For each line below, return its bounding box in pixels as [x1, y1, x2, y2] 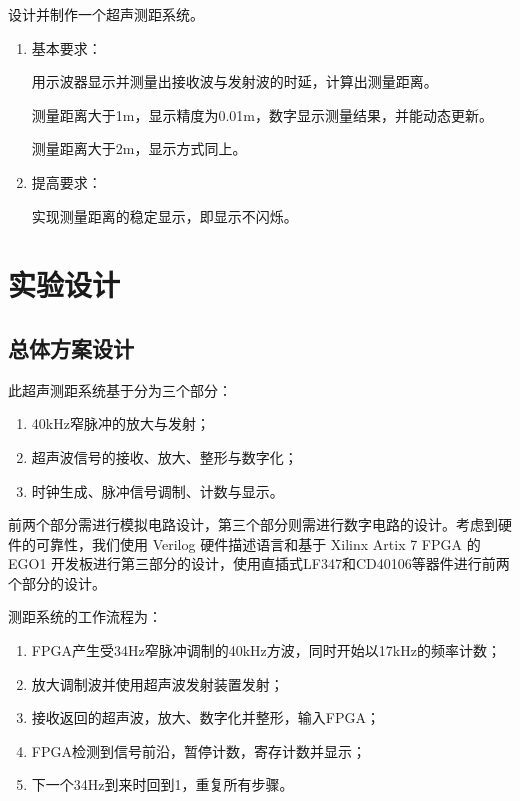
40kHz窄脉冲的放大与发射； [31, 413, 210, 434]
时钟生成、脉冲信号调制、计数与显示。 [31, 480, 284, 501]
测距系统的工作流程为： [8, 606, 162, 627]
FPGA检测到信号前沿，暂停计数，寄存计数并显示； [31, 740, 366, 761]
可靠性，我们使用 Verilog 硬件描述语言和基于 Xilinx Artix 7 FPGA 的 [35, 533, 481, 554]
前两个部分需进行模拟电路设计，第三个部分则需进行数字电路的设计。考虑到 [8, 514, 498, 535]
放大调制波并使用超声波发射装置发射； [31, 673, 284, 694]
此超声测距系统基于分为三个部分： [8, 379, 232, 400]
